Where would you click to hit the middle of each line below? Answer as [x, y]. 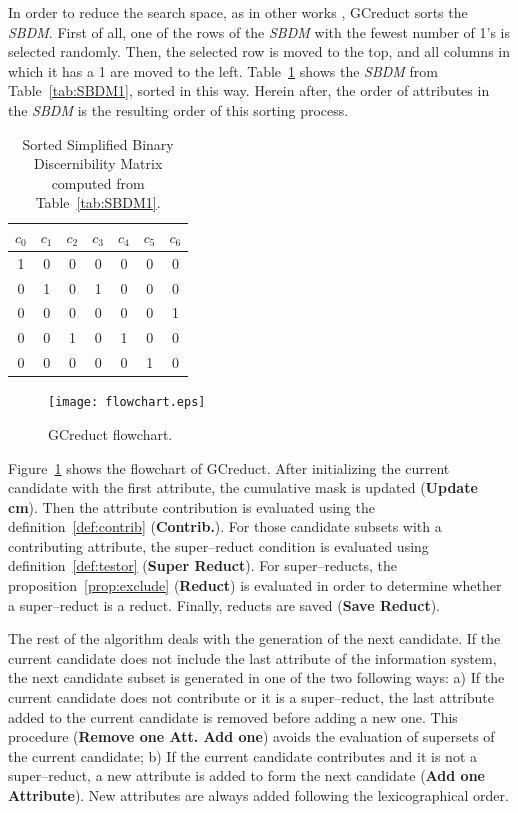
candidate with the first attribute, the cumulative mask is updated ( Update [243, 487]
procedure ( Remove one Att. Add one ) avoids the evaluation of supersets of [251, 736]
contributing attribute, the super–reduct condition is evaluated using [218, 545]
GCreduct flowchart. [110, 433]
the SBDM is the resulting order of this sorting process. [178, 109]
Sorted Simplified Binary [98, 143]
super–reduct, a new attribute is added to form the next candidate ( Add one [246, 775]
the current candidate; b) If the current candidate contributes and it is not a [242, 755]
